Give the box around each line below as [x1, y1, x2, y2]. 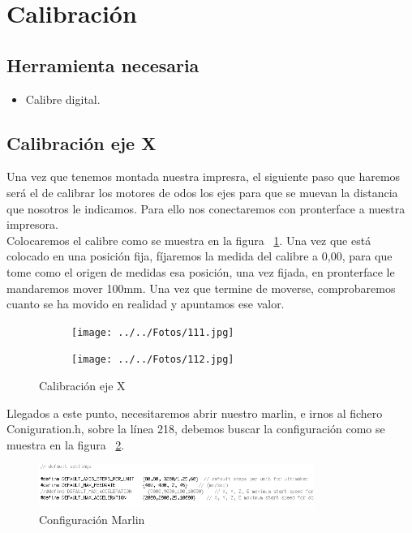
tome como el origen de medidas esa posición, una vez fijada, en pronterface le [6, 263, 395, 280]
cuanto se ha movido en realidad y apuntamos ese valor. [6, 295, 285, 312]
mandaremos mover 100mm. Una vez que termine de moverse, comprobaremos [6, 279, 396, 296]
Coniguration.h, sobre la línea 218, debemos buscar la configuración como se [6, 420, 385, 437]
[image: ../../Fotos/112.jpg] [71, 354, 234, 366]
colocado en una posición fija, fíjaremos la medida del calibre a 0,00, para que [6, 247, 393, 264]
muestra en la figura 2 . [6, 436, 125, 453]
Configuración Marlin [39, 510, 145, 527]
